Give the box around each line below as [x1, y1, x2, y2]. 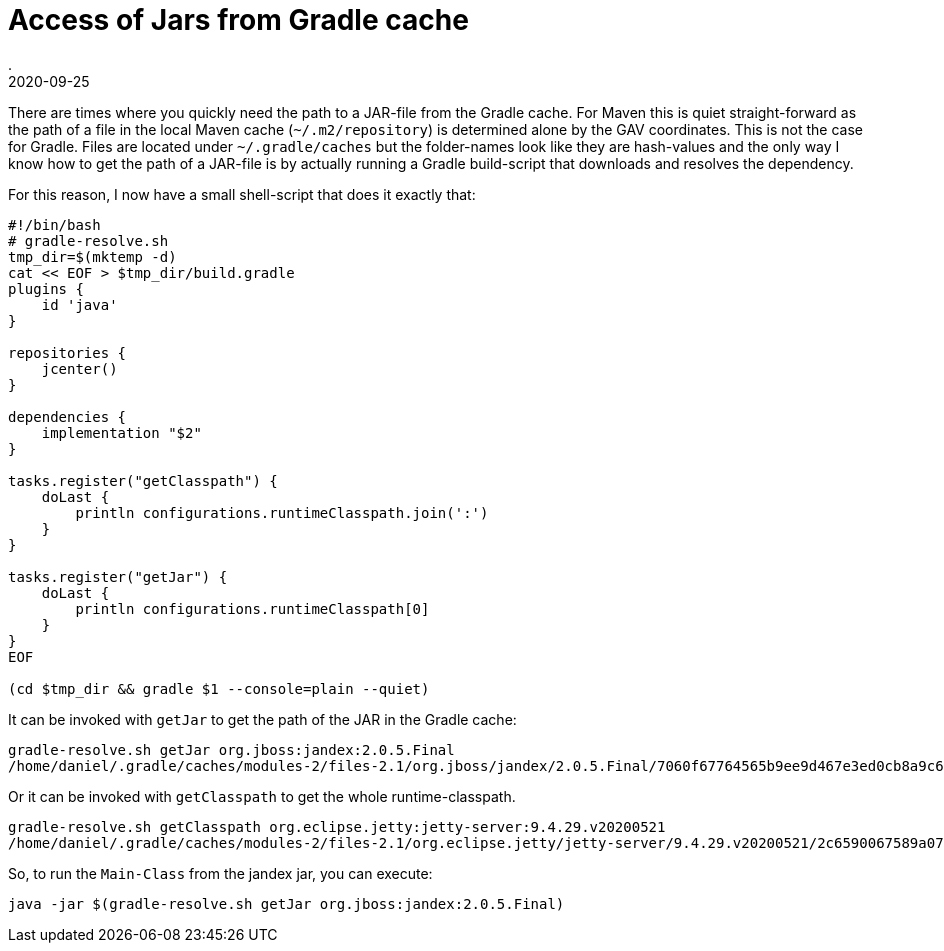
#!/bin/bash [8, 216, 101, 233]
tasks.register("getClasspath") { [8, 472, 278, 489]
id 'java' [41, 296, 118, 313]
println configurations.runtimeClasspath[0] [75, 600, 430, 617]
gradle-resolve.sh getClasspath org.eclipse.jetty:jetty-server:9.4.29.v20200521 [8, 818, 666, 835]
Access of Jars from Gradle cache [8, 3, 469, 37]
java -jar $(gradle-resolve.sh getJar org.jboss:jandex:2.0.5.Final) [8, 895, 565, 912]
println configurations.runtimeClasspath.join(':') [75, 504, 489, 521]
